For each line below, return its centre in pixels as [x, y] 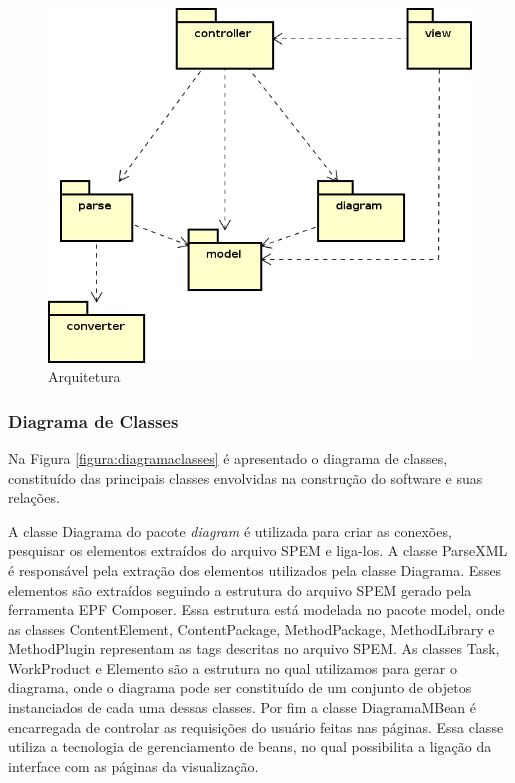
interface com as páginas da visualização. [133, 765]
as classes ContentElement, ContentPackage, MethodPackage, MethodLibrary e [251, 628]
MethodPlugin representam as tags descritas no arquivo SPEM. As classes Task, [254, 648]
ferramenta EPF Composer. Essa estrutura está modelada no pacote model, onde [256, 609]
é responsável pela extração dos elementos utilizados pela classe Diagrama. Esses [255, 569]
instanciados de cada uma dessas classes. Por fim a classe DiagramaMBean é [242, 707]
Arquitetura [84, 376]
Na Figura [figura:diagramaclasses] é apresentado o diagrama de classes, [228, 457]
